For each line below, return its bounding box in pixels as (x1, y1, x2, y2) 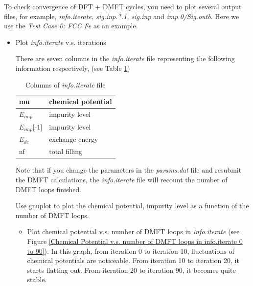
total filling (49, 146, 83, 156)
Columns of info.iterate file (25, 79, 106, 89)
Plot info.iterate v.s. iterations (15, 37, 106, 47)
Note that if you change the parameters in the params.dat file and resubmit (15, 165, 242, 175)
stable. (27, 274, 47, 285)
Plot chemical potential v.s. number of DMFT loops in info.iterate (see (27, 226, 240, 237)
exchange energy (49, 134, 98, 144)
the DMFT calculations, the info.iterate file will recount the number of (15, 174, 228, 184)
